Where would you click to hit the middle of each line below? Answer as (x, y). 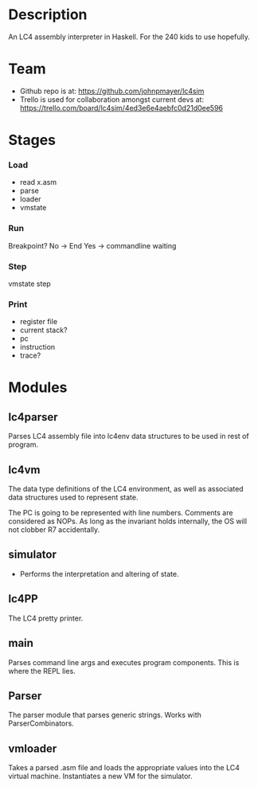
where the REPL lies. (42, 671)
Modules (38, 388)
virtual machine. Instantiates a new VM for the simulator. (100, 776)
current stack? (43, 330)
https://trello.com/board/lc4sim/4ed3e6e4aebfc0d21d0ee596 (121, 108)
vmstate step (30, 284)
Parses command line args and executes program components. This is (124, 662)
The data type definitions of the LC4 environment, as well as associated (126, 489)
